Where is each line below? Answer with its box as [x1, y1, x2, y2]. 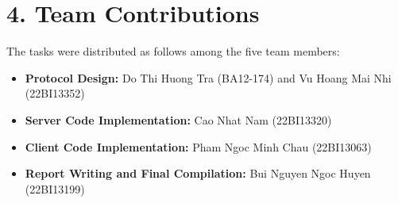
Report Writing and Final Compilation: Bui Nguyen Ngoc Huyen [25, 165, 371, 182]
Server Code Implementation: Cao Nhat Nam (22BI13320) [25, 111, 332, 128]
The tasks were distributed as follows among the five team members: [6, 43, 340, 59]
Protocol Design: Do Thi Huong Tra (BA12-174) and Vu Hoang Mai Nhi [25, 69, 392, 86]
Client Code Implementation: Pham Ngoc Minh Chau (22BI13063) [25, 138, 372, 155]
